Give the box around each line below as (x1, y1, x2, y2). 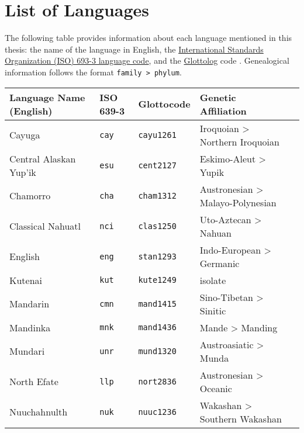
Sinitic (199, 303, 226, 317)
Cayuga (9, 128, 40, 142)
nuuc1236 (138, 407, 177, 417)
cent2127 (138, 160, 177, 170)
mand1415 (138, 299, 177, 309)
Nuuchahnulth (9, 405, 68, 419)
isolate (199, 273, 226, 287)
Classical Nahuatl (9, 219, 81, 233)
